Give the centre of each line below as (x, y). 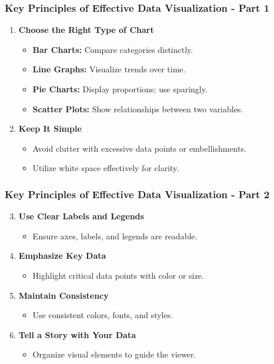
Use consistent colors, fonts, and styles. (103, 315)
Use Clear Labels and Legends (81, 216)
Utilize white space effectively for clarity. (106, 168)
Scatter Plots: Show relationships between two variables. (138, 108)
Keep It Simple (50, 128)
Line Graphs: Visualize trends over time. (109, 69)
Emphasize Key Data (62, 256)
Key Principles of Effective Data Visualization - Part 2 (137, 194)
